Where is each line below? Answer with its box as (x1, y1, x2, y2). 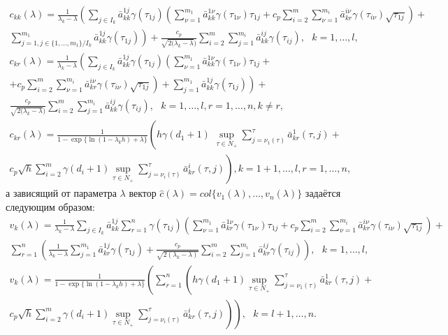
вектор (129, 186, 157, 200)
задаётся (305, 186, 341, 200)
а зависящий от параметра (6, 186, 117, 200)
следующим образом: (6, 200, 95, 214)
